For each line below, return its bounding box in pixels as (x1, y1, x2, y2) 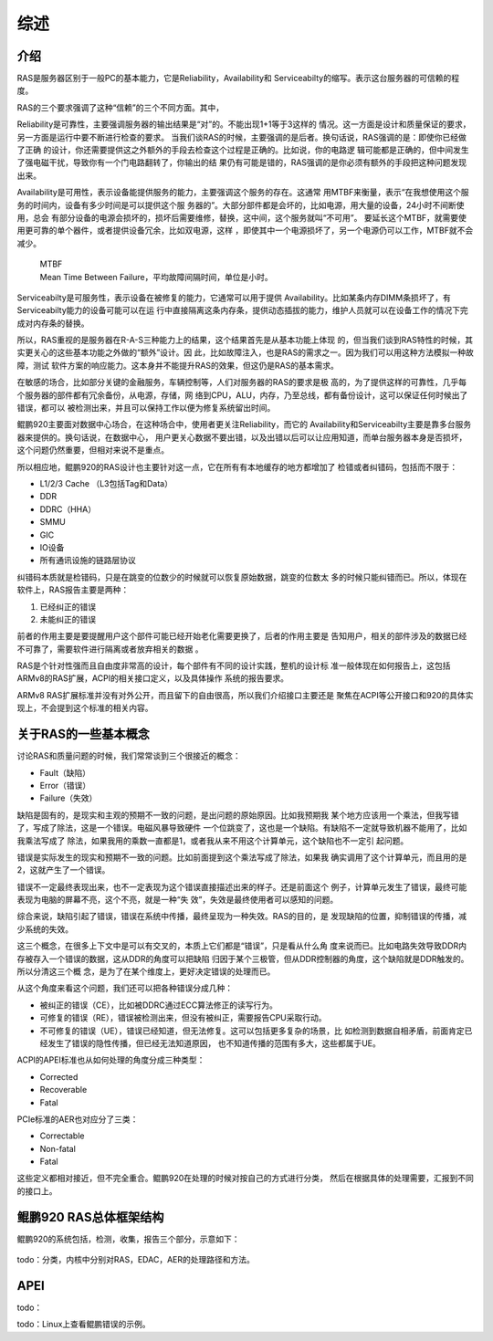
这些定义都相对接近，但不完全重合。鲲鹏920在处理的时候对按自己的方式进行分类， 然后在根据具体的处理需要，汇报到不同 (16, 1173, 474, 1184)
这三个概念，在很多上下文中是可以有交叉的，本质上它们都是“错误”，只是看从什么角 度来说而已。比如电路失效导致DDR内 (16, 940, 467, 951)
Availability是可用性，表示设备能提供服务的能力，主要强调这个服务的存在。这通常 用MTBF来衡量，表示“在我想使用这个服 (16, 187, 469, 198)
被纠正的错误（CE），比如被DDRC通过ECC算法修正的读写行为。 (39, 1000, 278, 1011)
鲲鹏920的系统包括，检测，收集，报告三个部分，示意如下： (16, 1233, 241, 1244)
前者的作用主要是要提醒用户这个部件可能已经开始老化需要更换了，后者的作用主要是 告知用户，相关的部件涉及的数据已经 (16, 631, 467, 642)
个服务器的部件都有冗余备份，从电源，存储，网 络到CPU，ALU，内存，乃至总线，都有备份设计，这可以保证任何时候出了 (16, 389, 468, 401)
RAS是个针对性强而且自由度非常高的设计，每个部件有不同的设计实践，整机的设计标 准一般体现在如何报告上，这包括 (16, 660, 451, 671)
